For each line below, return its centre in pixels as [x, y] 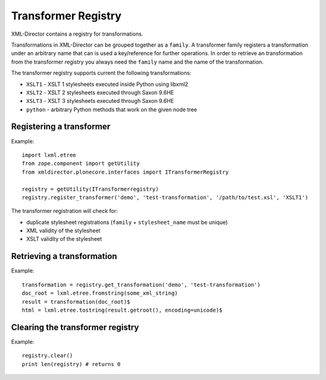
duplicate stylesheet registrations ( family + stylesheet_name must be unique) [127, 222]
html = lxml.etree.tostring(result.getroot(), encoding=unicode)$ [122, 310]
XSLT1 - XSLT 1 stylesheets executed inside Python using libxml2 [107, 84]
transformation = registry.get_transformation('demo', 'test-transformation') [141, 285]
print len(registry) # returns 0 [71, 364]
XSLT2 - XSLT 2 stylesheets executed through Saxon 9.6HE [100, 92]
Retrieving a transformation [64, 256]
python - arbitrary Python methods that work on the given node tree [112, 110]
